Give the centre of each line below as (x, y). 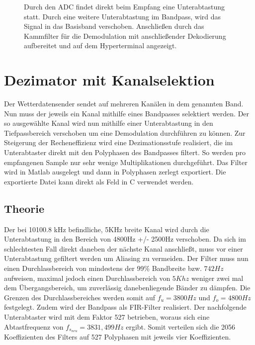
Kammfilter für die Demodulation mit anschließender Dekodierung (125, 36)
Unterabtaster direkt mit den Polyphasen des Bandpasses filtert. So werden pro (125, 152)
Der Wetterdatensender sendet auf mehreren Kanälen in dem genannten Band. (124, 104)
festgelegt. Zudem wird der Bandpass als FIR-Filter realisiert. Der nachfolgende (125, 307)
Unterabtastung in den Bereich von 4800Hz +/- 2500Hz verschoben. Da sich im (125, 239)
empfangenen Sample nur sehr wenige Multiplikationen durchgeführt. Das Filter (126, 162)
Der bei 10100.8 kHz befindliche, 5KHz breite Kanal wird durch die (107, 229)
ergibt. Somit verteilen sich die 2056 (181, 326)
